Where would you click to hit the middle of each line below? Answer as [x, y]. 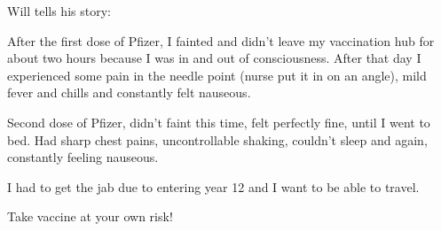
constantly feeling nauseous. [83, 157]
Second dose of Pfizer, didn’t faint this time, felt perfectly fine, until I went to [219, 122]
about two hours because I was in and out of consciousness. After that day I [214, 58]
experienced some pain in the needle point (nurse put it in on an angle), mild [217, 75]
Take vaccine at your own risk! [90, 216]
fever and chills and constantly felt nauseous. [129, 92]
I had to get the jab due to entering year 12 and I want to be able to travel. [213, 186]
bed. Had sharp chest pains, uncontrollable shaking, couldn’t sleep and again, [217, 139]
